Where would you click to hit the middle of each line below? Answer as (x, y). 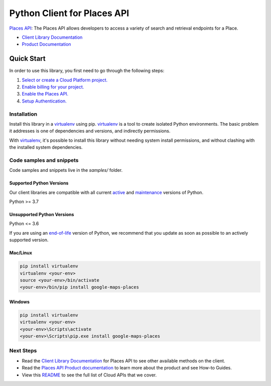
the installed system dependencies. (46, 147)
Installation (23, 114)
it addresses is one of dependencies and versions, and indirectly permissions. (90, 131)
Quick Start (27, 59)
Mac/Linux (21, 253)
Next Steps (23, 351)
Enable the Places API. (45, 94)
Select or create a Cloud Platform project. (65, 80)
